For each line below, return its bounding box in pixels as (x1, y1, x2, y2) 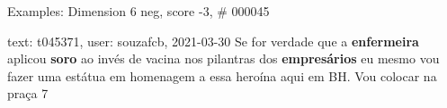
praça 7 (7, 84, 49, 103)
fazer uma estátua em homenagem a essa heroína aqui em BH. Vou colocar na (7, 66, 437, 85)
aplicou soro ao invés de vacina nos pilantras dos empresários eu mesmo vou (7, 49, 440, 68)
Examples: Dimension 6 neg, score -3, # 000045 (7, 2, 270, 20)
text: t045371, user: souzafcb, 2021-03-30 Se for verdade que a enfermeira (7, 31, 419, 50)
